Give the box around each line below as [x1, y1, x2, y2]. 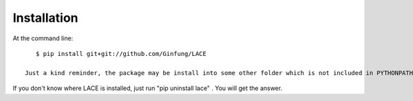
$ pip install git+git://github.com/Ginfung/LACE [35, 50, 206, 57]
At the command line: [12, 34, 74, 42]
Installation [12, 10, 78, 25]
